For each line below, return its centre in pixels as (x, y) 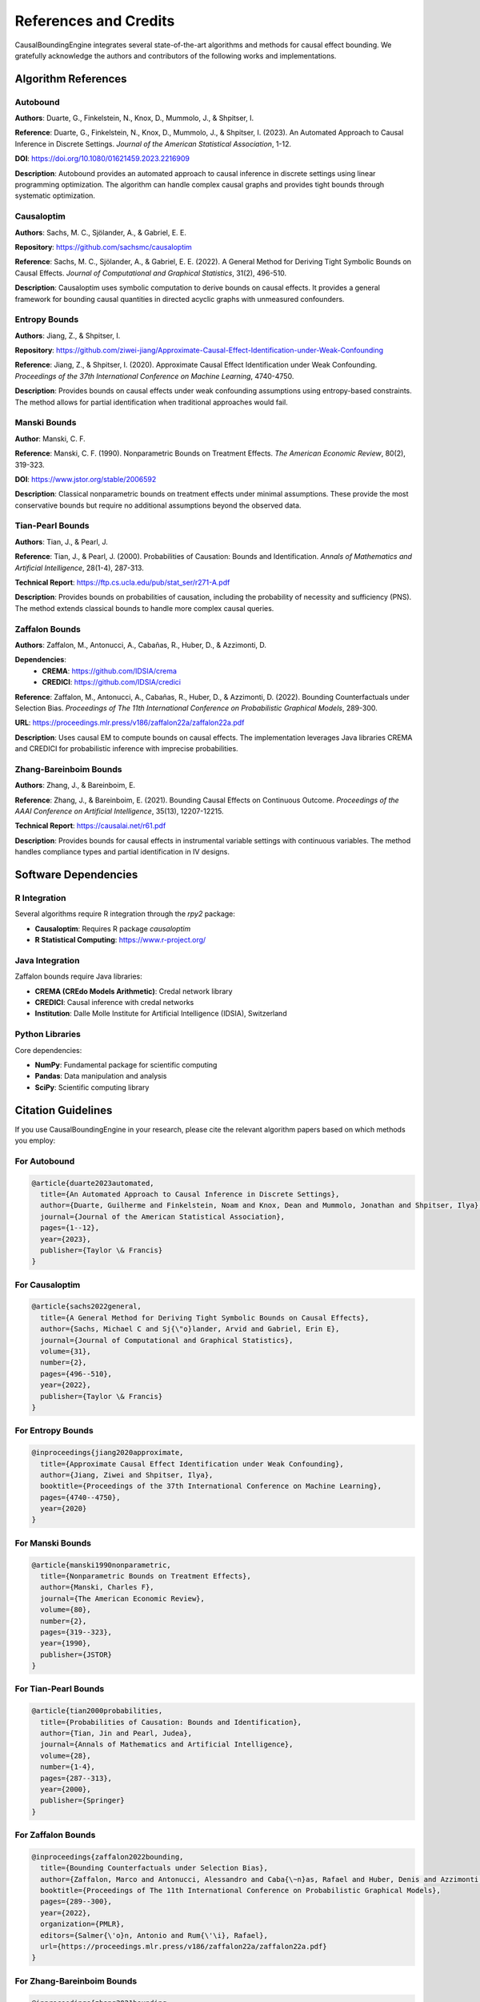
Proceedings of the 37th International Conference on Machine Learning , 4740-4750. (154, 376)
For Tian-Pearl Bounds (60, 1689)
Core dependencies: (48, 1050)
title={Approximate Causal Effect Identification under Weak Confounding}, (192, 1464)
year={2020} (64, 1509)
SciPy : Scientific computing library (92, 1087)
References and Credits (95, 21)
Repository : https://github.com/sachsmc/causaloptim (103, 247)
